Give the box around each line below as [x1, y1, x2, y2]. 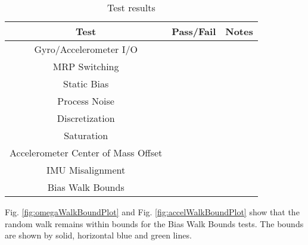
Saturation [64, 128, 108, 142]
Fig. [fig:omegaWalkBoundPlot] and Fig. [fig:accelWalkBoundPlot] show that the [5, 206, 300, 218]
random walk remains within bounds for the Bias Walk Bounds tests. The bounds [5, 217, 304, 230]
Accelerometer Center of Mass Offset [10, 146, 163, 159]
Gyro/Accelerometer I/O [34, 42, 138, 56]
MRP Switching [52, 59, 119, 73]
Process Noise [57, 94, 114, 108]
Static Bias [63, 77, 109, 90]
